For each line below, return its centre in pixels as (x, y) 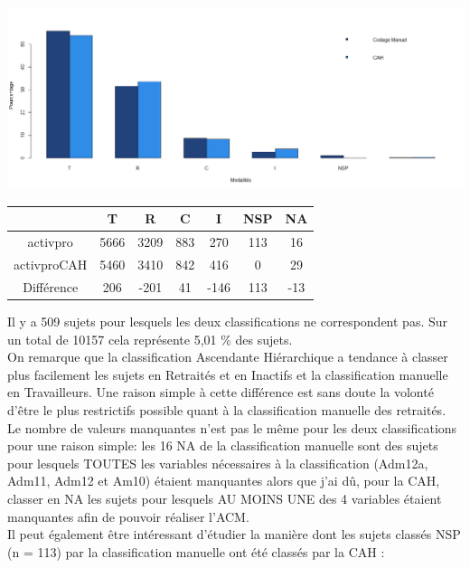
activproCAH (51, 265)
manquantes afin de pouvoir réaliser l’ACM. (128, 516)
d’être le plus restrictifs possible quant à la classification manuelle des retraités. (227, 409)
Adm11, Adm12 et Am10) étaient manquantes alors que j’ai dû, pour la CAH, (224, 481)
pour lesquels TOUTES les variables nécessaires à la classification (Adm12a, (218, 463)
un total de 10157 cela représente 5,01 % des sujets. (150, 339)
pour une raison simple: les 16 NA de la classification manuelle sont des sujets (223, 445)
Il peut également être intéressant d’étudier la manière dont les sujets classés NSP (234, 534)
